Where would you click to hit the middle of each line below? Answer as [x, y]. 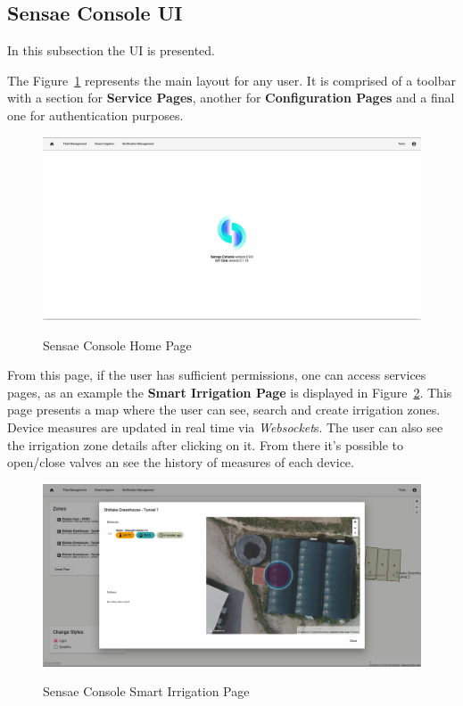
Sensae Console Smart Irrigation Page [146, 691]
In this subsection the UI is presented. [111, 50]
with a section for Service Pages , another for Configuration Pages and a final [231, 98]
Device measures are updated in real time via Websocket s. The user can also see [225, 427]
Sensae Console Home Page [117, 345]
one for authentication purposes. [95, 115]
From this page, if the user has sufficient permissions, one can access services [217, 375]
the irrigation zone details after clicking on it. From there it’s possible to [206, 444]
